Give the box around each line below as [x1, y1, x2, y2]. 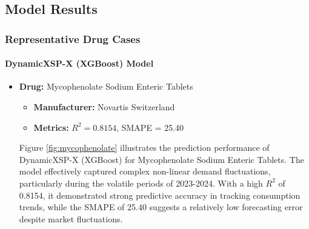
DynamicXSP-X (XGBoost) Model [5, 57, 154, 70]
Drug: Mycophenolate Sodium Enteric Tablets [19, 80, 193, 93]
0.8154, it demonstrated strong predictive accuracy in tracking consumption [19, 188, 301, 201]
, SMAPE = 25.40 [116, 121, 184, 133]
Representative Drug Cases [5, 31, 141, 46]
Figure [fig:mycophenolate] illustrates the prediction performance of [19, 141, 270, 154]
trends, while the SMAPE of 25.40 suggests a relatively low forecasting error [19, 201, 303, 213]
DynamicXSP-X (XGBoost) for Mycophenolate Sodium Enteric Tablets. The [19, 153, 304, 165]
